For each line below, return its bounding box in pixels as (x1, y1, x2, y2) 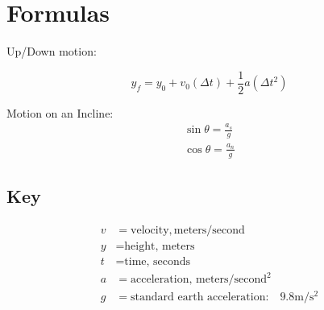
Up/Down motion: (6, 43, 97, 60)
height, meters (124, 240, 195, 252)
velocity (131, 224, 169, 236)
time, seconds (124, 255, 191, 267)
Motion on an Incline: (6, 104, 114, 121)
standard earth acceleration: (131, 291, 269, 304)
